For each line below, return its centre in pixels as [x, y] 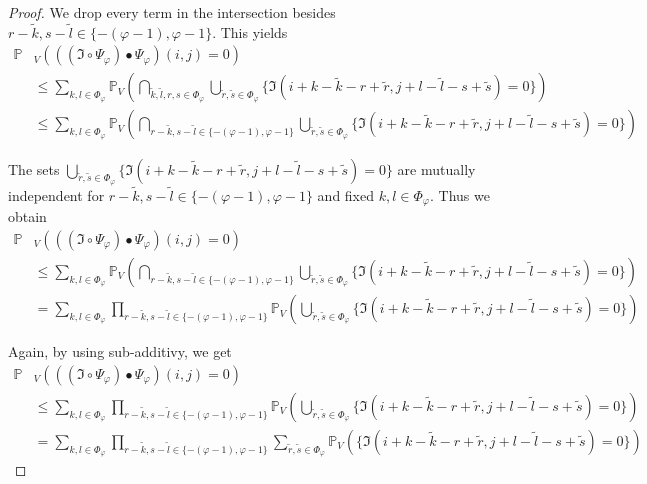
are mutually [436, 168]
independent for [56, 194]
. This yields [250, 31]
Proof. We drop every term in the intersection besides [172, 12]
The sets [34, 168]
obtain [27, 216]
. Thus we [460, 194]
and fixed [346, 194]
